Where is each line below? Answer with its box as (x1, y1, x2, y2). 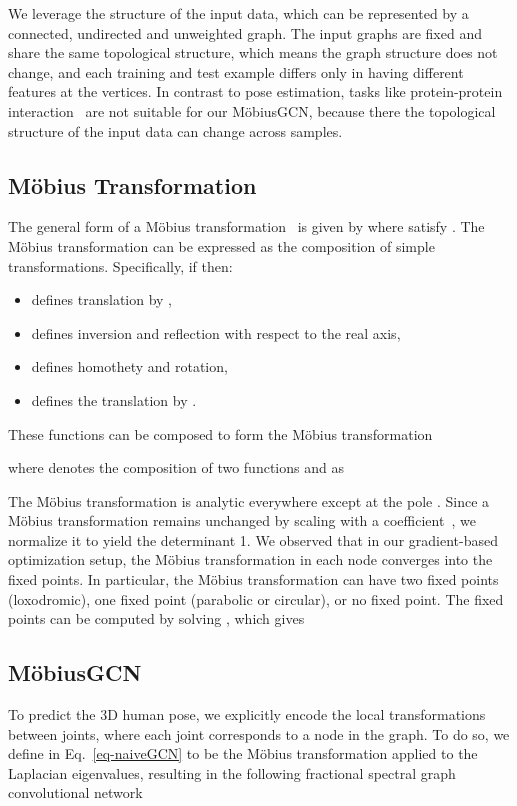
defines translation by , (31, 289, 173, 310)
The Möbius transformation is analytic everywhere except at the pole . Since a (8, 490, 490, 511)
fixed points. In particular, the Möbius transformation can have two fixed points (8, 569, 499, 590)
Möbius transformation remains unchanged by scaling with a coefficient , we (8, 510, 476, 531)
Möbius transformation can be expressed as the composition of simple (8, 235, 435, 256)
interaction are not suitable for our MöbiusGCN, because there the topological (8, 100, 496, 121)
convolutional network (8, 782, 143, 803)
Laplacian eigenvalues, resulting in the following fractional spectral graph (8, 762, 456, 783)
